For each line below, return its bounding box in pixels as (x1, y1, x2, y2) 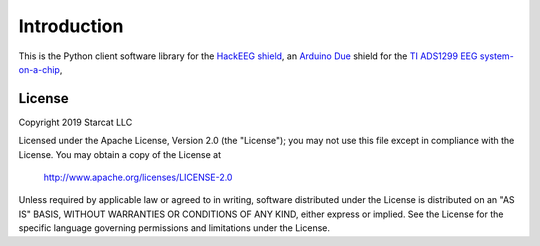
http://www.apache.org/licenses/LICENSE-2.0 (43, 171, 233, 184)
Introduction (18, 15, 124, 37)
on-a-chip (18, 63, 60, 75)
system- (479, 50, 514, 62)
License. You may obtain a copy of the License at (18, 148, 222, 160)
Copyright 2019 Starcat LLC (18, 116, 133, 128)
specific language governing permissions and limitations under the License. (18, 222, 330, 234)
